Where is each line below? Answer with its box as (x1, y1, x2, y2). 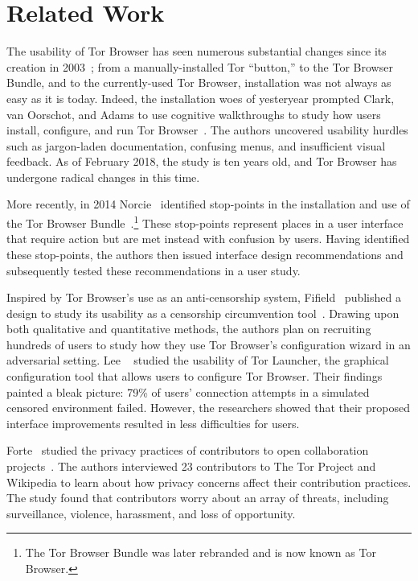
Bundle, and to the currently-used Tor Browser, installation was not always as (6, 74, 391, 91)
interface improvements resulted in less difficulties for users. (6, 414, 300, 431)
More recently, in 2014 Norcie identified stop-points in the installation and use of (6, 196, 410, 212)
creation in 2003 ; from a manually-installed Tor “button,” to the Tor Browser (6, 58, 393, 75)
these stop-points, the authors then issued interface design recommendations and (6, 245, 404, 262)
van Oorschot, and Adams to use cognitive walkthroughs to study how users (6, 105, 381, 122)
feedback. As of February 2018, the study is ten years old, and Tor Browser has (6, 153, 397, 170)
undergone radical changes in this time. (6, 168, 200, 185)
